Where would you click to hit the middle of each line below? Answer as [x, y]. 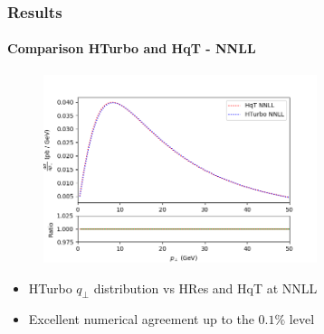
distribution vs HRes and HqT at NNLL [205, 288]
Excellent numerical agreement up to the [141, 319]
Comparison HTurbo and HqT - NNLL [132, 48]
